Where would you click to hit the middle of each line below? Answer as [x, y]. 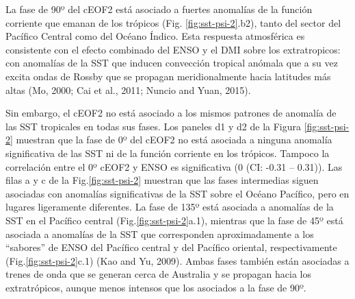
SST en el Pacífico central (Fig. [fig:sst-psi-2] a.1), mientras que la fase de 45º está [174, 220]
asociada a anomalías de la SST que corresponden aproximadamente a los [160, 234]
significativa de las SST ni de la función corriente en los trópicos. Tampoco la [168, 153]
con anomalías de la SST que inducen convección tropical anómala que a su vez [172, 63]
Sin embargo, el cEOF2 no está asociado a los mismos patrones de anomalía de [171, 113]
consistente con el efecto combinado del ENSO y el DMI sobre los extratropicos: [173, 49]
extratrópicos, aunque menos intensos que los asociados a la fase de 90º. [156, 287]
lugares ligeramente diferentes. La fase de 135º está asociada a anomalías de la [170, 207]
